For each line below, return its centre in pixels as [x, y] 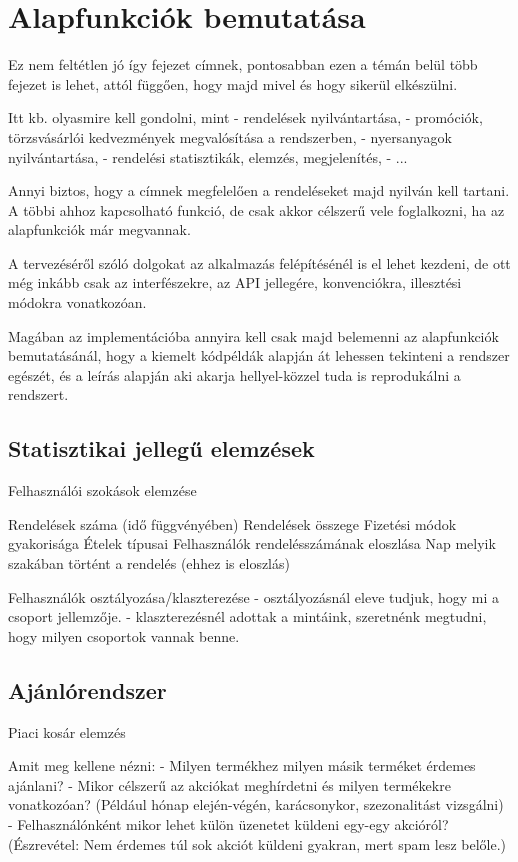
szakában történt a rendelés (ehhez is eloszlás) [149, 563]
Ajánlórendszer [87, 689]
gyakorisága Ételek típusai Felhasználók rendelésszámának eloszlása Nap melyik [252, 543]
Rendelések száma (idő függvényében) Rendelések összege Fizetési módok [232, 523]
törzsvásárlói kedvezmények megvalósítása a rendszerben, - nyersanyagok [230, 136]
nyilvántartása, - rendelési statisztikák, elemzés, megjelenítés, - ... [208, 156]
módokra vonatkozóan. [77, 302]
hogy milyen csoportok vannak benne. [124, 635]
